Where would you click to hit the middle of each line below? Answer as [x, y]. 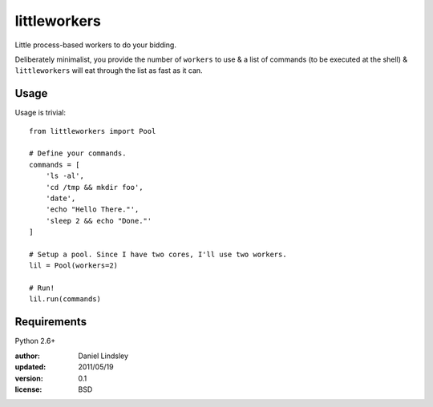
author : [27, 356]
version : [29, 378]
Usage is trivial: [40, 113]
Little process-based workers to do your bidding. [95, 45]
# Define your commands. [78, 153]
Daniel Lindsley [103, 356]
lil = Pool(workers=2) [74, 266]
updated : [30, 367]
